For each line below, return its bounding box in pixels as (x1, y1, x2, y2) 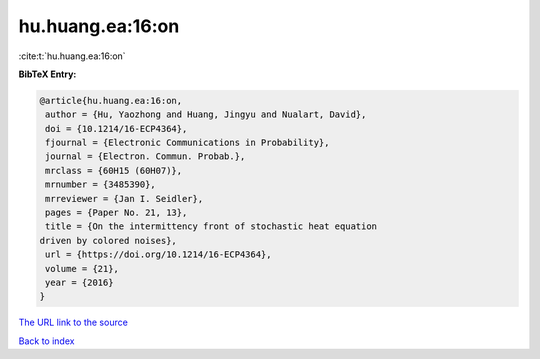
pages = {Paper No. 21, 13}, (45, 207, 188, 219)
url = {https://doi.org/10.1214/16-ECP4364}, (45, 249, 272, 260)
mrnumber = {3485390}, (45, 179, 157, 190)
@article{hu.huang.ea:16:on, (39, 95, 183, 106)
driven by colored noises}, (39, 235, 177, 246)
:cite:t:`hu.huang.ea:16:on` (18, 50, 126, 62)
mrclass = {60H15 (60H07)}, (45, 165, 183, 176)
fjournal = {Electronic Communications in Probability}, (45, 137, 330, 149)
